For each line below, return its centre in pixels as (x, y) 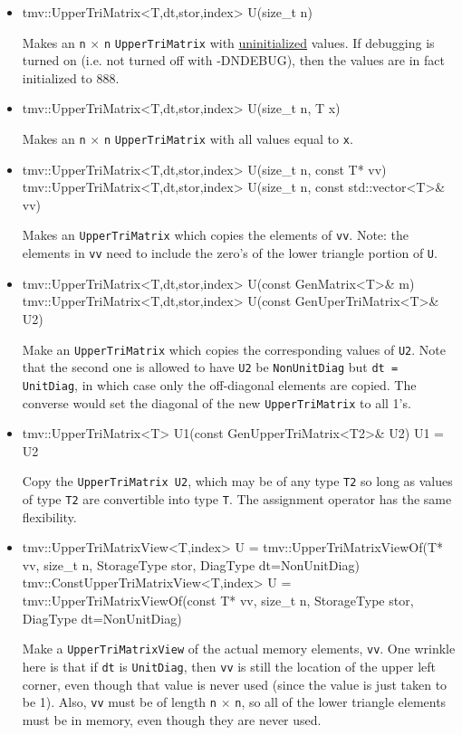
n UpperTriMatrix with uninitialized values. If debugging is (269, 42)
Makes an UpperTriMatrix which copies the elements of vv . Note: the (216, 235)
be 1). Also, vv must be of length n (119, 702)
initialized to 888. (71, 77)
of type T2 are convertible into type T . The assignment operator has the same (237, 499)
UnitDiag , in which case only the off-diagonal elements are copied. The (219, 384)
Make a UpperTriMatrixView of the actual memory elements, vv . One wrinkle (239, 649)
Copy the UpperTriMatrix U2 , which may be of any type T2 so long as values (237, 481)
